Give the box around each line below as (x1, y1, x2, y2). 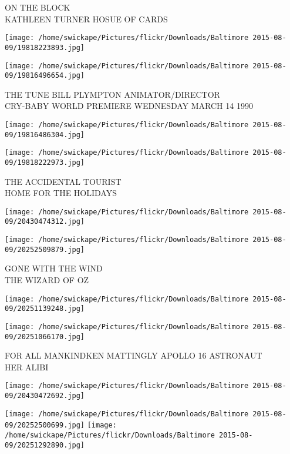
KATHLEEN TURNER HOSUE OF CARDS (5, 12, 168, 25)
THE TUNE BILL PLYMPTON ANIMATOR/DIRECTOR (5, 88, 220, 100)
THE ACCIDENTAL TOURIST (5, 175, 122, 187)
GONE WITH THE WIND (5, 262, 103, 274)
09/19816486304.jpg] (5, 130, 85, 139)
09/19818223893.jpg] (5, 43, 85, 52)
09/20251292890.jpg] (5, 440, 85, 449)
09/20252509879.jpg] (5, 245, 85, 254)
